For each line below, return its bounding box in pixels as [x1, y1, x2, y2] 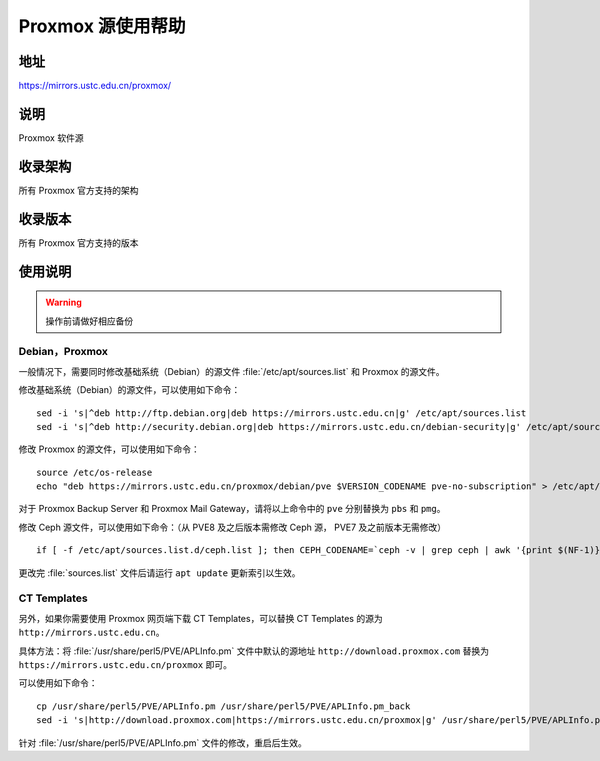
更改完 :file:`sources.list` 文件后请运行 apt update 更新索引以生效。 [18, 566, 301, 579]
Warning [45, 296, 82, 309]
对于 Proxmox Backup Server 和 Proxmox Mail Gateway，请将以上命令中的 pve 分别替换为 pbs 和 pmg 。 [18, 503, 446, 515]
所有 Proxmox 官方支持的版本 [18, 236, 139, 249]
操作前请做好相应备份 [45, 315, 134, 327]
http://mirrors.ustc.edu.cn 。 [18, 626, 165, 639]
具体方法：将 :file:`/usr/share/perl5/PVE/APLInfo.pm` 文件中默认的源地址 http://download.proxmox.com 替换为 [18, 645, 490, 657]
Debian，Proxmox [18, 345, 109, 359]
